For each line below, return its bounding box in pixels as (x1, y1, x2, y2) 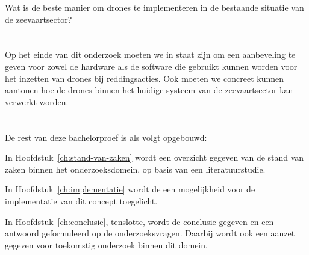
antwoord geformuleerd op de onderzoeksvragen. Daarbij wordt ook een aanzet (5, 227, 295, 239)
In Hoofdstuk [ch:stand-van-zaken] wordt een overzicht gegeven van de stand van (5, 151, 304, 164)
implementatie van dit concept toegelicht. (5, 194, 158, 207)
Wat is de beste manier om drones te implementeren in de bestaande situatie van (5, 1, 304, 13)
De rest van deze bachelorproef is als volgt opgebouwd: (5, 131, 207, 143)
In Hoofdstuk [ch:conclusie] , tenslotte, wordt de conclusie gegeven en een (5, 215, 274, 227)
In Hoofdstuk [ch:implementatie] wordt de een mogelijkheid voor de (5, 183, 255, 195)
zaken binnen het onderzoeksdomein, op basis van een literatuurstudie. (5, 162, 266, 175)
